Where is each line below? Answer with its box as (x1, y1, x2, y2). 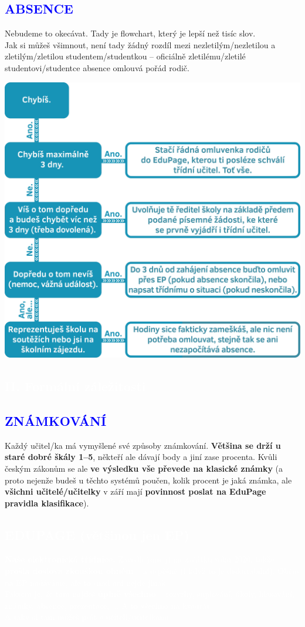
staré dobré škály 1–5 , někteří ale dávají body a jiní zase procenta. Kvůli (5, 451, 277, 463)
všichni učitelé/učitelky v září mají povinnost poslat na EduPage (5, 485, 266, 498)
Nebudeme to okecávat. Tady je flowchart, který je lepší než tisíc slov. (5, 27, 256, 39)
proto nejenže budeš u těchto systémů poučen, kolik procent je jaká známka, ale (5, 473, 292, 486)
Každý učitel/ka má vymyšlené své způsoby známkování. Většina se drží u (5, 439, 281, 451)
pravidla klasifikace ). (5, 496, 89, 509)
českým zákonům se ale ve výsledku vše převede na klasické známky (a (5, 462, 283, 474)
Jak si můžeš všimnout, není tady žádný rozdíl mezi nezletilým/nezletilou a (5, 38, 276, 51)
